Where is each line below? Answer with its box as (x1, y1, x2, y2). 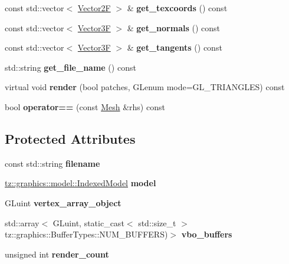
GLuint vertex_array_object (5, 196, 121, 209)
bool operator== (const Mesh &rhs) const (5, 100, 165, 113)
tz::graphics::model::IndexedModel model (5, 177, 156, 189)
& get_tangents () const (127, 41, 222, 54)
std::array (5, 216, 40, 229)
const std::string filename (5, 157, 100, 169)
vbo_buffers (181, 228, 232, 240)
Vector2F (77, 2, 111, 14)
